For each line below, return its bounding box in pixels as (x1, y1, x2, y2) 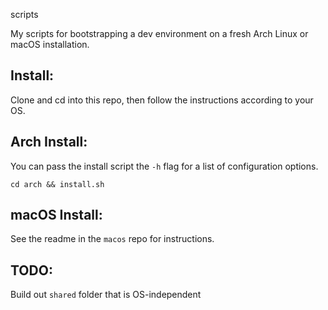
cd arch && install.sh (10, 179, 105, 189)
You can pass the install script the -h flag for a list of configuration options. (10, 160, 319, 172)
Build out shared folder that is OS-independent (10, 289, 202, 301)
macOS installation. (10, 39, 90, 50)
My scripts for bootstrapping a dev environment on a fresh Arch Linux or (10, 28, 309, 39)
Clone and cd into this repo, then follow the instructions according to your (10, 94, 314, 106)
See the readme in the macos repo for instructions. (10, 233, 215, 245)
